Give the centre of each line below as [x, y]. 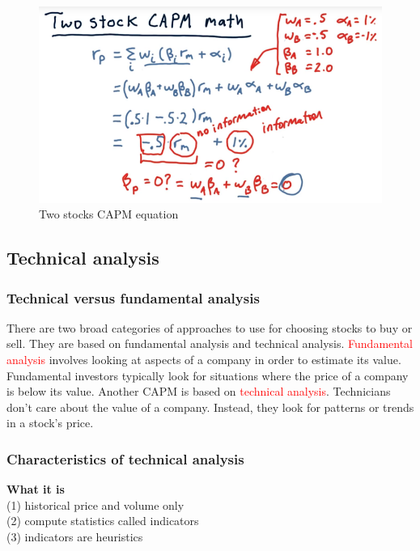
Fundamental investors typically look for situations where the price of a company [208, 375]
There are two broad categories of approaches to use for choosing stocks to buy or [210, 327]
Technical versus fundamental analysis [133, 297]
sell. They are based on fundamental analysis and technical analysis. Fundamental [210, 343]
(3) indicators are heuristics [75, 536]
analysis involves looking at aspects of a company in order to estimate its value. [204, 360]
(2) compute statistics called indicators [103, 521]
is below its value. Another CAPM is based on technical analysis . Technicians [199, 391]
